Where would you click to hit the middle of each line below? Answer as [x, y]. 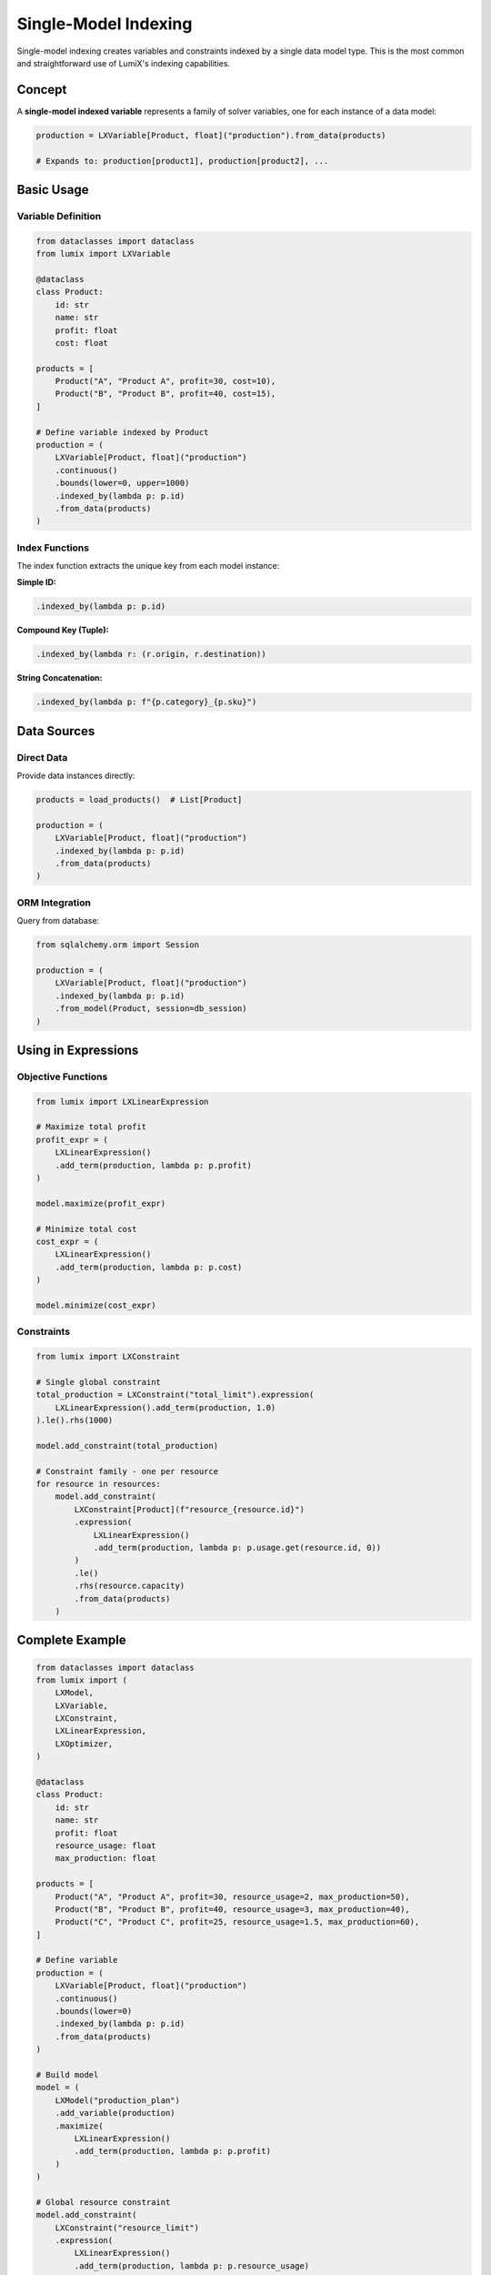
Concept [42, 90]
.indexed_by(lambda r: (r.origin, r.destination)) [151, 654]
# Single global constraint [98, 1382]
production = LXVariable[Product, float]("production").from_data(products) [211, 135]
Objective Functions [62, 1077]
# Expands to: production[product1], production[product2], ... [182, 161]
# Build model [67, 2075]
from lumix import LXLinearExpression [122, 1102]
